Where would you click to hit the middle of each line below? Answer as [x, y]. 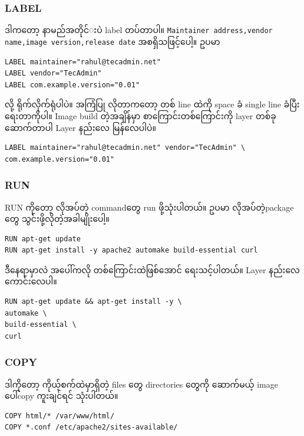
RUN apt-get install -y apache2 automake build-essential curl [131, 250]
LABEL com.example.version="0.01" [72, 85]
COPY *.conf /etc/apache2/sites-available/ [91, 427]
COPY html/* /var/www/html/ [60, 416]
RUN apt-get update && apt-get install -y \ [93, 302]
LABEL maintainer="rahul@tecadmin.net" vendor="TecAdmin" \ [125, 148]
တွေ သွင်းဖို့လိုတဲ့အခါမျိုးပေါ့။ [57, 219]
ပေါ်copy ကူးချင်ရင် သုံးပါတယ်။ [62, 396]
